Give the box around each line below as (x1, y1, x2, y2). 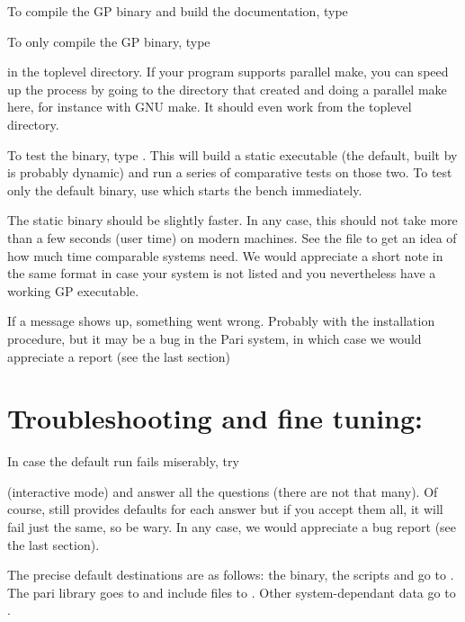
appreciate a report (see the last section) (7, 347, 231, 365)
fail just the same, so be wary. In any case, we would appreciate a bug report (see (7, 518, 457, 536)
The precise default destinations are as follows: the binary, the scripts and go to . (7, 565, 454, 584)
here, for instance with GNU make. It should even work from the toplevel (7, 97, 412, 116)
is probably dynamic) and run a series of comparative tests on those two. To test (7, 163, 452, 182)
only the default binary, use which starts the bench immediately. (7, 180, 362, 199)
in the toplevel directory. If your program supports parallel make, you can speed (7, 62, 449, 81)
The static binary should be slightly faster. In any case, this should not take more (7, 211, 458, 230)
